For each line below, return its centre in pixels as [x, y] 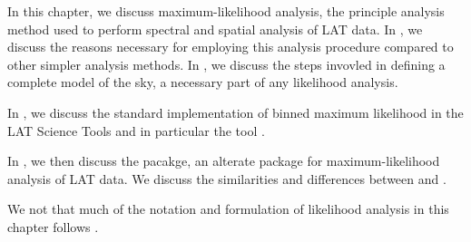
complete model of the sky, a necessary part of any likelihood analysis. [203, 82]
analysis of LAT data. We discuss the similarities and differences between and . [227, 178]
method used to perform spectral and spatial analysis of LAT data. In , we [215, 29]
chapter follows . [53, 226]
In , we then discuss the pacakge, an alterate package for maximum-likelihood [224, 161]
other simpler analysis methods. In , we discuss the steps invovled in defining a [226, 64]
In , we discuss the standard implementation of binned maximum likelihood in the [235, 112]
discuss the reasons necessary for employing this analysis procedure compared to [231, 47]
